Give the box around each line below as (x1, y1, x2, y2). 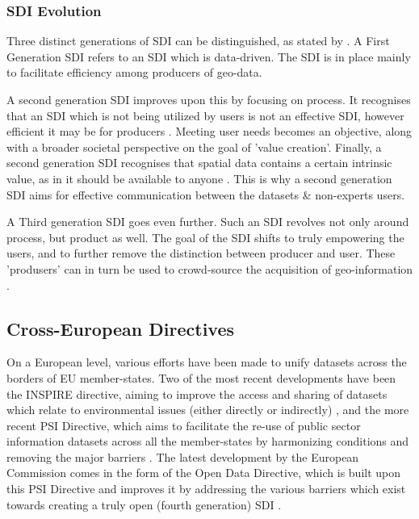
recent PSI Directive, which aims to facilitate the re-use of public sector (6, 416, 361, 433)
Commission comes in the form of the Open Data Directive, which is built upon (6, 464, 401, 481)
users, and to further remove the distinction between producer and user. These (6, 245, 396, 262)
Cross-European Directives (6, 316, 235, 341)
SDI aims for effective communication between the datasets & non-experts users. (6, 186, 405, 203)
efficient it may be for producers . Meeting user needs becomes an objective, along (6, 123, 413, 140)
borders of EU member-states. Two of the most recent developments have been (6, 369, 396, 386)
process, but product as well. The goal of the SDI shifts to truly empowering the (6, 228, 404, 245)
